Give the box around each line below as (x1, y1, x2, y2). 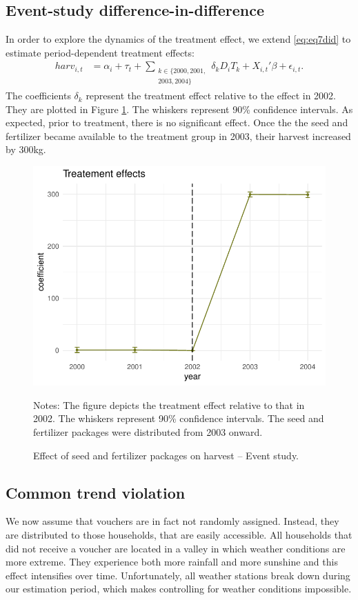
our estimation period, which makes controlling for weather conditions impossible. (6, 581, 352, 596)
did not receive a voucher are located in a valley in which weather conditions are (6, 541, 346, 555)
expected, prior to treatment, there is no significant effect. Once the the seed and (6, 115, 348, 130)
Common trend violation (6, 481, 186, 503)
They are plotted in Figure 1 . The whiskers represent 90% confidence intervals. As (6, 101, 353, 116)
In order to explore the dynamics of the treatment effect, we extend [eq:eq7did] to (6, 32, 351, 46)
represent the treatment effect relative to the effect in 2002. (86, 88, 336, 103)
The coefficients (6, 88, 71, 103)
